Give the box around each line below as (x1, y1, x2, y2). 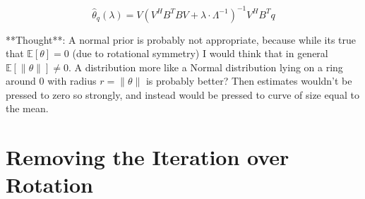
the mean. (6, 101, 49, 116)
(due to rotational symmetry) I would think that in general (72, 46, 328, 61)
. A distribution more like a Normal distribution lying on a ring (68, 59, 343, 74)
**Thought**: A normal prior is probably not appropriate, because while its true (6, 32, 357, 47)
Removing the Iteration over (6, 143, 289, 171)
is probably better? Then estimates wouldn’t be (145, 73, 352, 88)
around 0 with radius (6, 73, 97, 88)
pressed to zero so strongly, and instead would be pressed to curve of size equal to (6, 87, 359, 102)
